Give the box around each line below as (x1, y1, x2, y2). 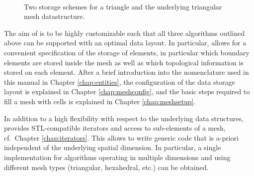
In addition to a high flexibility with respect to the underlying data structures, (4, 113, 244, 123)
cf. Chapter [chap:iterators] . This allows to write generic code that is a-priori (4, 132, 239, 143)
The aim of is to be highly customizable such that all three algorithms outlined (4, 27, 245, 38)
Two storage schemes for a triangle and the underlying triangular (24, 1, 222, 11)
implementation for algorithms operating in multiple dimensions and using (4, 152, 231, 162)
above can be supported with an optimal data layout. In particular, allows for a (4, 37, 247, 48)
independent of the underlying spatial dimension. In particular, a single (4, 142, 221, 153)
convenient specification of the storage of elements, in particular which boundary (4, 47, 250, 57)
